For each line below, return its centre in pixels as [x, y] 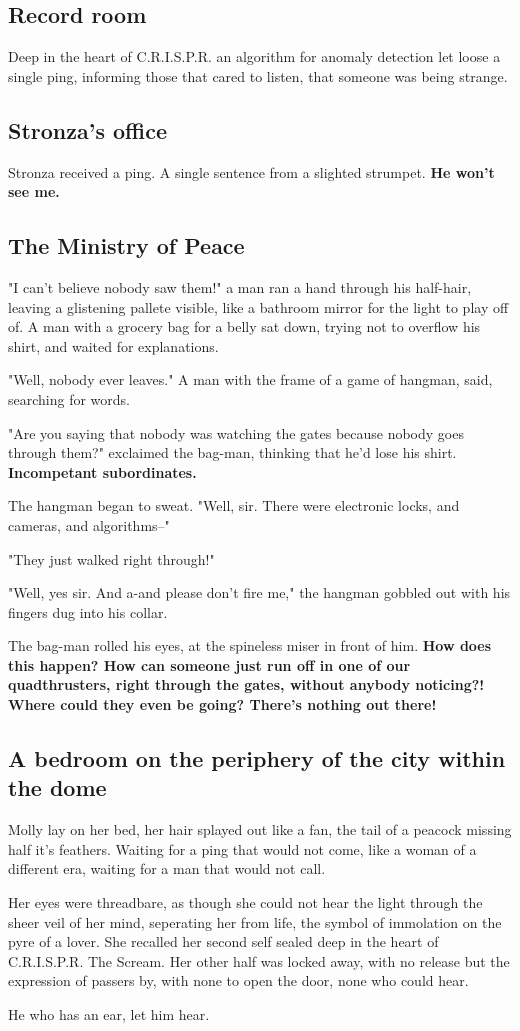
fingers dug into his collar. [88, 611]
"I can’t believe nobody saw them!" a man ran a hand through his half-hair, [240, 286]
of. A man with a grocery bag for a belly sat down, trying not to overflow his [244, 326]
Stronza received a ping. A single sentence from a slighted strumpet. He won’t [251, 171]
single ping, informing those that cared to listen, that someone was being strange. [258, 75]
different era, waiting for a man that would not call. [167, 868]
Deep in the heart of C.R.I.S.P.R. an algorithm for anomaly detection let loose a [254, 56]
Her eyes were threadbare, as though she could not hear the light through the [245, 902]
